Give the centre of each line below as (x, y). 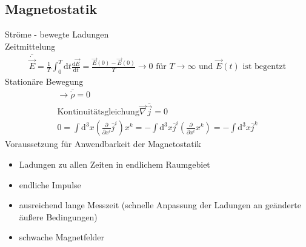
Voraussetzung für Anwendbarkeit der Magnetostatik (103, 144)
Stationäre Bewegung (44, 81)
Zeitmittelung (30, 46)
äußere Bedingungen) (58, 216)
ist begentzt (264, 67)
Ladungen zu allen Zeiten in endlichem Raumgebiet (115, 164)
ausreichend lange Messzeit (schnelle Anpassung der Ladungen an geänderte (160, 205)
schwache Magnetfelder (62, 237)
